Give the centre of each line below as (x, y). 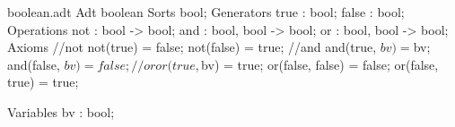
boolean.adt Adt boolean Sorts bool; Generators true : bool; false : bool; (206, 12)
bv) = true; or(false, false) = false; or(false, (320, 64)
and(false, (34, 64)
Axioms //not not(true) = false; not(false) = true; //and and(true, (192, 47)
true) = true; (43, 82)
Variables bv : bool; (61, 111)
